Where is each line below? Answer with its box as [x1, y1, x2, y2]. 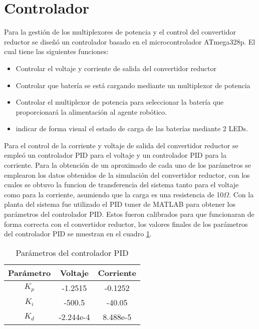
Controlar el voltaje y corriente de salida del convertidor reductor [16, 63, 216, 73]
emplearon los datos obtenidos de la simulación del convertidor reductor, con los [4, 169, 250, 180]
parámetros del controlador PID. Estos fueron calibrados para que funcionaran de [4, 209, 254, 219]
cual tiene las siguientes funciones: [4, 46, 109, 57]
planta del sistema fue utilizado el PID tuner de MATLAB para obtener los [4, 199, 235, 209]
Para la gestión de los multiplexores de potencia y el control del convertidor [4, 27, 236, 37]
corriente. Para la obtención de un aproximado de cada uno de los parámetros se [4, 160, 251, 170]
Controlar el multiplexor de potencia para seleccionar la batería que [16, 97, 224, 107]
